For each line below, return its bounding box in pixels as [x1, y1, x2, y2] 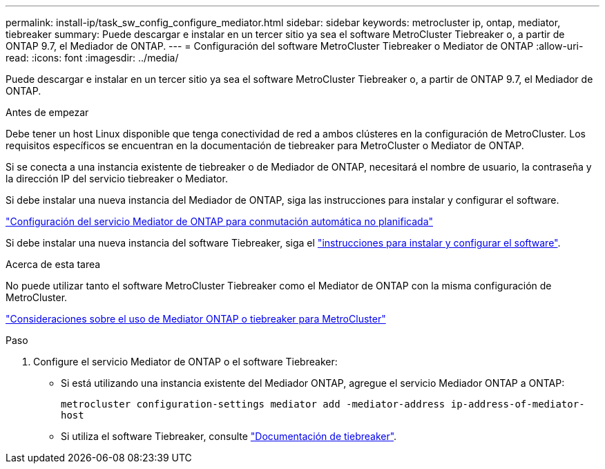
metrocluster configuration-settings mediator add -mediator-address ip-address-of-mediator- [61, 399, 585, 410]
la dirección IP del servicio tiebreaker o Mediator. [6, 173, 228, 184]
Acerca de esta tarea [6, 258, 101, 270]
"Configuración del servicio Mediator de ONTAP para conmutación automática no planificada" [6, 216, 434, 227]
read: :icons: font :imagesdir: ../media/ [6, 52, 179, 64]
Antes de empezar [6, 106, 89, 118]
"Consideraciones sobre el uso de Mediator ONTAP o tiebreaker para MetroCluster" [6, 313, 386, 325]
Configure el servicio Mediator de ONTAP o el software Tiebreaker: [33, 356, 338, 367]
